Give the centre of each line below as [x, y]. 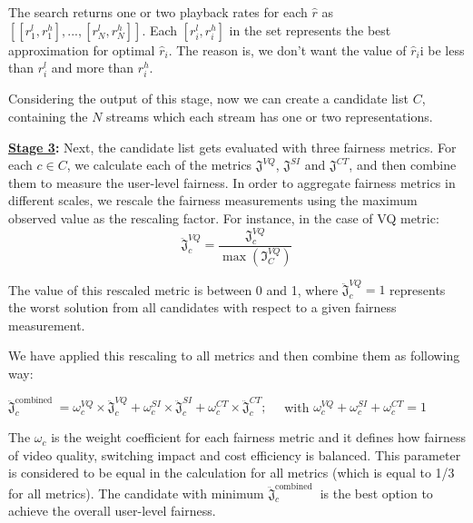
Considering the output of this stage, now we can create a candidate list [208, 99]
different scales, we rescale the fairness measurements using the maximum [213, 200]
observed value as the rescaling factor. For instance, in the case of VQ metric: [224, 217]
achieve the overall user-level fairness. [112, 511]
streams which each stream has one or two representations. [270, 116]
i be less [442, 49]
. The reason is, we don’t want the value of [287, 49]
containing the [48, 116]
